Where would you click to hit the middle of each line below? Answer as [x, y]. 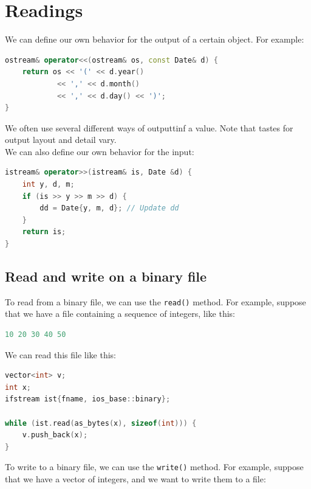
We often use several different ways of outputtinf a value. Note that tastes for [149, 127]
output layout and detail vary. [61, 140]
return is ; [44, 232]
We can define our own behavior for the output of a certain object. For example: [155, 39]
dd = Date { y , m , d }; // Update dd [109, 208]
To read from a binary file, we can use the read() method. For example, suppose [155, 301]
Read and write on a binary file [106, 276]
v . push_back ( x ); [55, 435]
